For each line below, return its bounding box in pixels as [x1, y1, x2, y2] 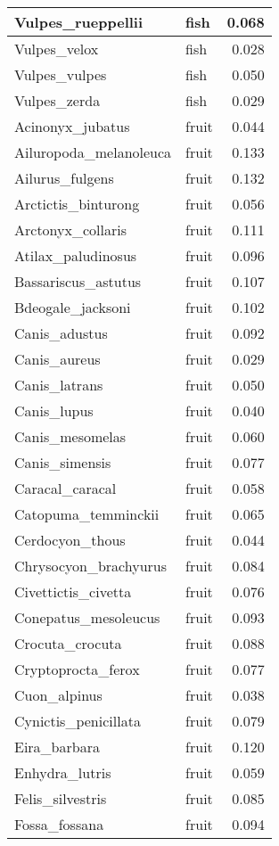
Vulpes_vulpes [14, 64, 107, 85]
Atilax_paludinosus [14, 245, 137, 266]
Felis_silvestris [14, 788, 107, 809]
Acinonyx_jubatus [14, 116, 130, 136]
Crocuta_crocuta [14, 633, 122, 653]
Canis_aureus [14, 349, 101, 369]
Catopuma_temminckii [14, 504, 160, 524]
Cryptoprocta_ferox [14, 659, 140, 679]
